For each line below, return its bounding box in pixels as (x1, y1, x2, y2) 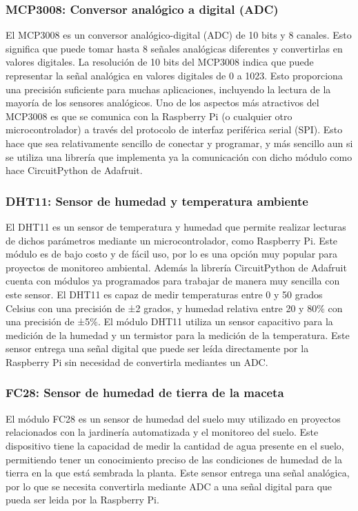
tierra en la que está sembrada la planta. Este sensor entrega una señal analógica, (6, 465, 350, 480)
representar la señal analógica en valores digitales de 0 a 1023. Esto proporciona (6, 68, 343, 82)
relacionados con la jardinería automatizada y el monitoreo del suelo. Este (6, 425, 319, 439)
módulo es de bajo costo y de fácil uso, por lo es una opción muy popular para (6, 247, 338, 261)
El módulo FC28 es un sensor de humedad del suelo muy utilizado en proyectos (6, 411, 341, 425)
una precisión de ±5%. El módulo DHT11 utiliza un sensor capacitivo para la (6, 314, 333, 329)
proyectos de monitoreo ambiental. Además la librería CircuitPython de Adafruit (6, 260, 347, 274)
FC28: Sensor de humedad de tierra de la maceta (6, 384, 284, 401)
